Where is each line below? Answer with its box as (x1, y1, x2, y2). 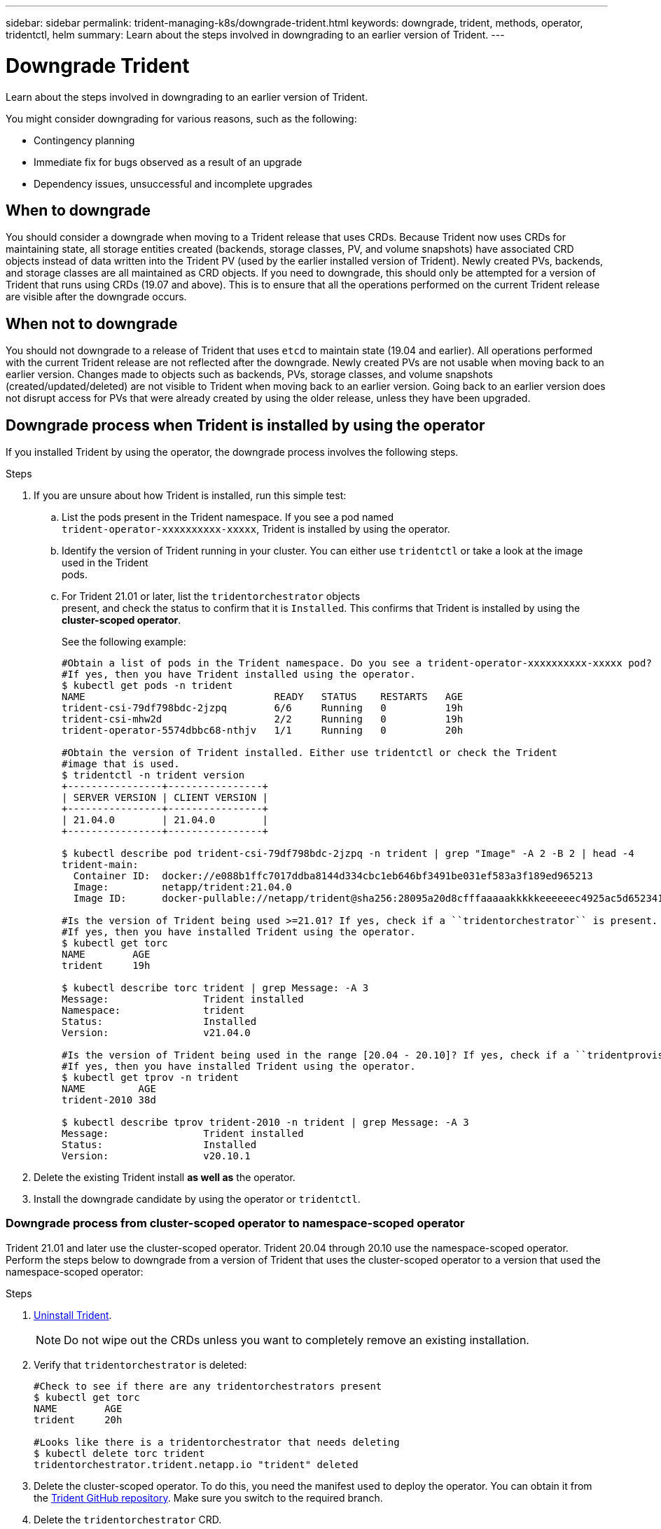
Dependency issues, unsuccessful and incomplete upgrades (34, 177, 313, 190)
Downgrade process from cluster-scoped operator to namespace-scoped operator (6, 1216, 465, 1231)
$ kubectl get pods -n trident (62, 680, 233, 692)
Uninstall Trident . (34, 1308, 112, 1321)
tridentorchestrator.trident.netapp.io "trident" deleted (34, 1458, 359, 1470)
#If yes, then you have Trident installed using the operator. (62, 669, 416, 680)
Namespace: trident (62, 1005, 245, 1017)
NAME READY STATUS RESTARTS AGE (62, 691, 464, 703)
